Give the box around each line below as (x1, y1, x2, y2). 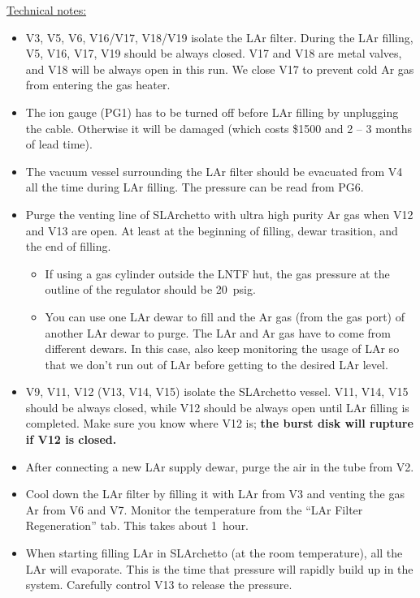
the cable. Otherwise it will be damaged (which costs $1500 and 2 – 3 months (25, 119, 412, 136)
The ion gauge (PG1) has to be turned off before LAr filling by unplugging (25, 103, 399, 120)
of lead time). (25, 136, 93, 153)
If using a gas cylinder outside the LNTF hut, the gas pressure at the (45, 265, 390, 282)
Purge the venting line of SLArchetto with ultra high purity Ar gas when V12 (25, 205, 414, 222)
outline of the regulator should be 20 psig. (45, 281, 256, 298)
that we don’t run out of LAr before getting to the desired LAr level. (45, 355, 388, 372)
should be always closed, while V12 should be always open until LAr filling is (25, 398, 409, 415)
